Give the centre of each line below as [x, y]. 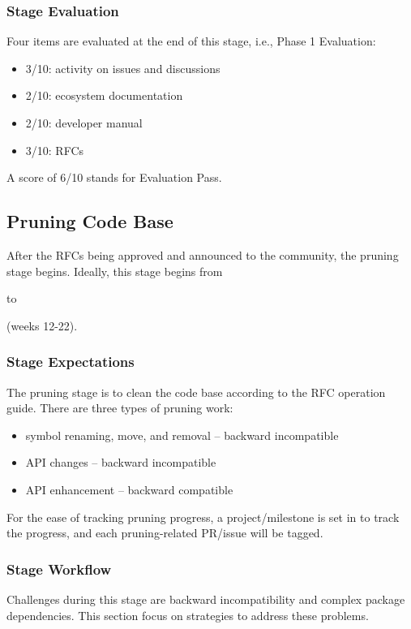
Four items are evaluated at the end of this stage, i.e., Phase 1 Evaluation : [191, 41]
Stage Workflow [59, 569]
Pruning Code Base [90, 221]
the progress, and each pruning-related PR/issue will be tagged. [165, 533]
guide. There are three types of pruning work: [120, 408]
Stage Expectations [71, 362]
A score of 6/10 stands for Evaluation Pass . [114, 177]
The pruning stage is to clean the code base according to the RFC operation [196, 392]
